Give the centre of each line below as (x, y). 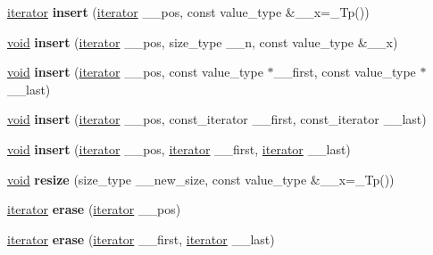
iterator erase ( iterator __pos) (94, 209)
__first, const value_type (345, 72)
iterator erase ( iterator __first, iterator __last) (141, 239)
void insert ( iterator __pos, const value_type (135, 72)
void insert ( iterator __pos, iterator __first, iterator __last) (179, 148)
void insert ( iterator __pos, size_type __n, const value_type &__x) (203, 41)
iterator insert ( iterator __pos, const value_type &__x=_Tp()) (188, 12)
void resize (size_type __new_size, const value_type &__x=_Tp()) (201, 179)
